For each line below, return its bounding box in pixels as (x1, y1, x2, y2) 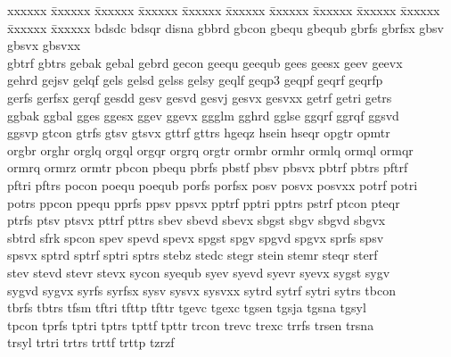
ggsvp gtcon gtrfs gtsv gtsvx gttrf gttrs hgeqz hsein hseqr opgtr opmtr (7, 123, 390, 142)
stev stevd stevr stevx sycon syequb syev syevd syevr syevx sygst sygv (7, 262, 390, 281)
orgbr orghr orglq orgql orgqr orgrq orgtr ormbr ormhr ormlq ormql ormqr (7, 140, 414, 159)
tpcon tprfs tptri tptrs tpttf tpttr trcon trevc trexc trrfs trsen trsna (7, 315, 374, 334)
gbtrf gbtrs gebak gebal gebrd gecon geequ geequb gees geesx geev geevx (7, 53, 403, 71)
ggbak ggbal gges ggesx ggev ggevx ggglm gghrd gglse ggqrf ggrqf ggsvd (7, 105, 399, 124)
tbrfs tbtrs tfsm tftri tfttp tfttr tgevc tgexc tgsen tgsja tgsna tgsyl (7, 298, 366, 317)
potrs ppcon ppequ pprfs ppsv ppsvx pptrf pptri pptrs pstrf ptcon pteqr (7, 193, 400, 212)
